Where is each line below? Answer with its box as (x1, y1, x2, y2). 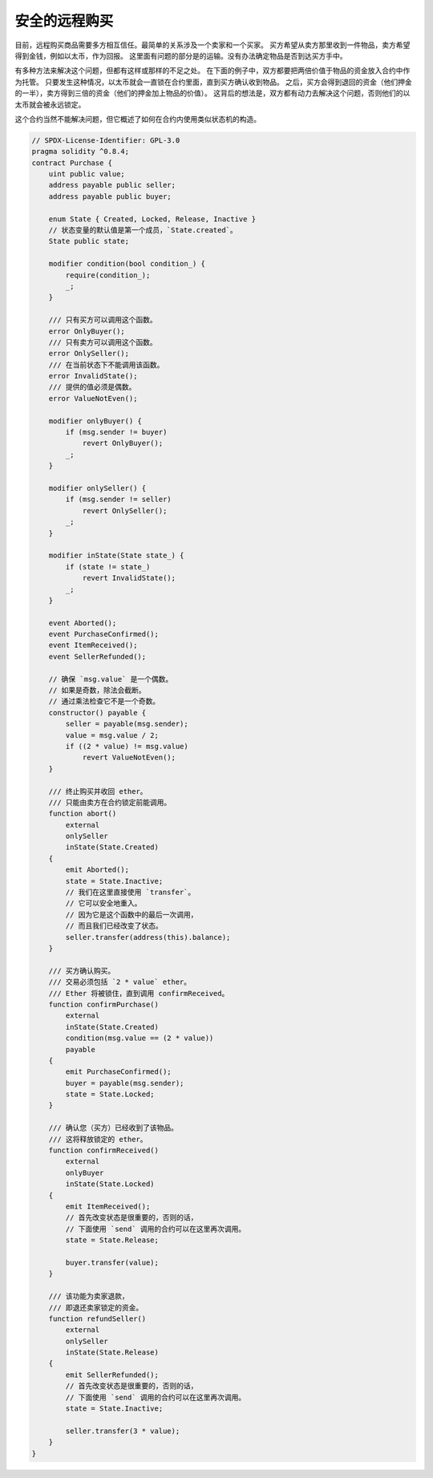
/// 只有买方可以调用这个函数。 (48, 315, 158, 325)
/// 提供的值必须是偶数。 (48, 383, 136, 392)
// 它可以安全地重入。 (65, 899, 142, 908)
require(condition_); (65, 270, 151, 280)
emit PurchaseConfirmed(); (65, 1067, 172, 1076)
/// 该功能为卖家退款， (48, 1292, 130, 1301)
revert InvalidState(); (82, 573, 176, 583)
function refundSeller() (48, 1314, 147, 1323)
